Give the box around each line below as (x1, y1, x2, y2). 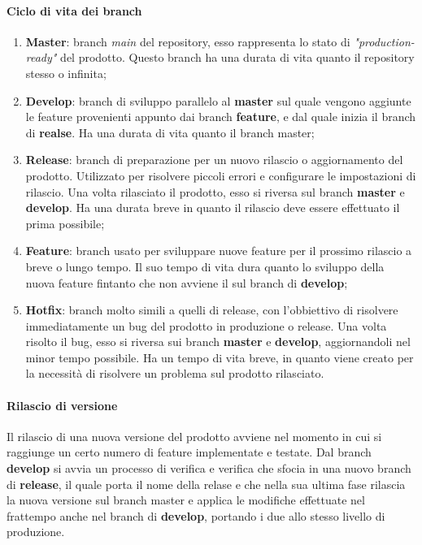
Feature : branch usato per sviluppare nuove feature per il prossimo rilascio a (25, 242, 412, 259)
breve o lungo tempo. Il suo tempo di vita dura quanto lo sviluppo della (25, 257, 385, 275)
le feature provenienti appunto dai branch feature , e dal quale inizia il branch (25, 108, 416, 125)
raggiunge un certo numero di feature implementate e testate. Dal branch (7, 443, 372, 461)
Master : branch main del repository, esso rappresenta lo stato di (25, 32, 350, 50)
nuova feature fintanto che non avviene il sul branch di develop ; (25, 274, 348, 291)
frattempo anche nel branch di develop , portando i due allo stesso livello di (7, 507, 385, 524)
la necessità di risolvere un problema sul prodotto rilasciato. (25, 365, 324, 382)
